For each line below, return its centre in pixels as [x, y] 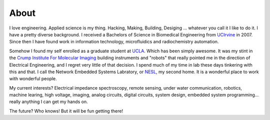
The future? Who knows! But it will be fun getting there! [66, 111]
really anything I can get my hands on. [48, 102]
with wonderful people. [33, 79]
